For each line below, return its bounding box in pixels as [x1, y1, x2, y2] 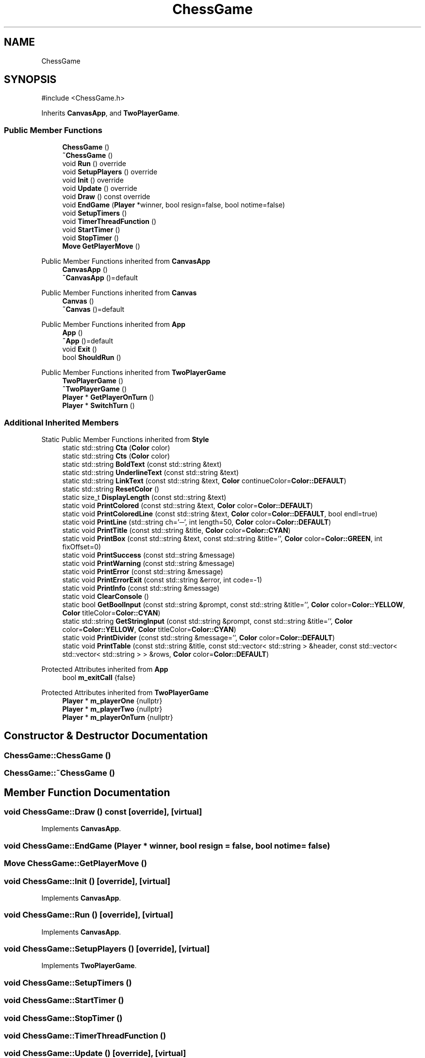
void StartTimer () [62, 225, 120, 234]
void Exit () [62, 345, 97, 354]
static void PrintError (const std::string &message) [62, 567, 223, 576]
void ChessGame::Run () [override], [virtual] [4, 910, 173, 920]
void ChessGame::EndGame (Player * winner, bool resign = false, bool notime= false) [4, 840, 330, 851]
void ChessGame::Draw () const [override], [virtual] [4, 807, 202, 817]
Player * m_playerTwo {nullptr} [62, 704, 163, 713]
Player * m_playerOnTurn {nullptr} [62, 713, 173, 721]
